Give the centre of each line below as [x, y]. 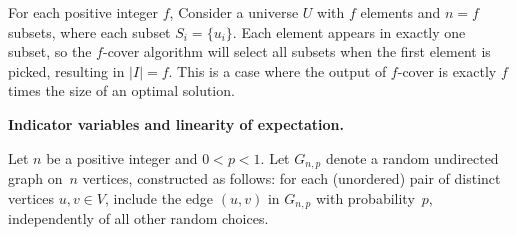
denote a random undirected [412, 157]
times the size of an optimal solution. [121, 90]
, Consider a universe [234, 12]
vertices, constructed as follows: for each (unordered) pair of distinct [291, 178]
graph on [35, 178]
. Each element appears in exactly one [349, 31]
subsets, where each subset [89, 31]
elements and [400, 12]
